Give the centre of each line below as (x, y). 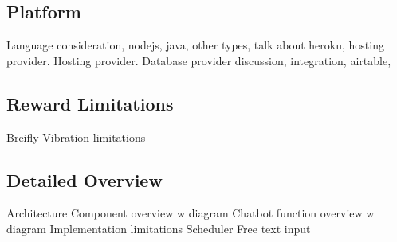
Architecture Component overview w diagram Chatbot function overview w (191, 213)
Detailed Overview (85, 180)
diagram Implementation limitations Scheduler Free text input (159, 228)
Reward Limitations (90, 103)
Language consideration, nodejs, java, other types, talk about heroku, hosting (195, 45)
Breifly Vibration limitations (76, 137)
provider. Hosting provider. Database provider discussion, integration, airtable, (199, 60)
